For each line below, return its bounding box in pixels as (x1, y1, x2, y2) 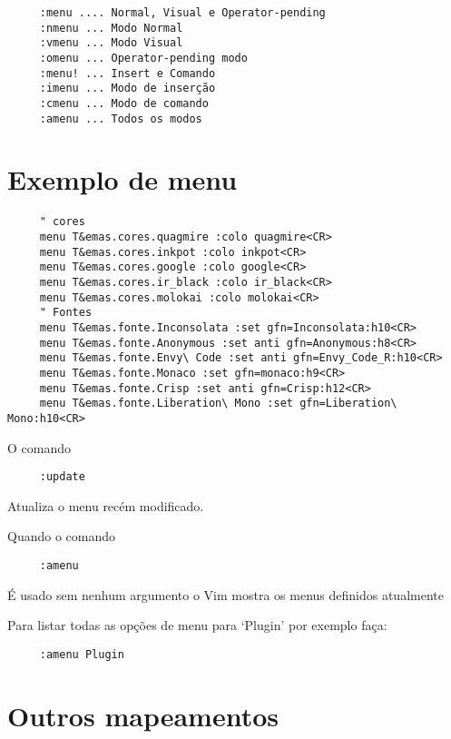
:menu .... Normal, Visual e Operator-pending (39, 6, 326, 19)
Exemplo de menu (7, 161, 238, 198)
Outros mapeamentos (7, 696, 279, 734)
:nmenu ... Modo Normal (39, 21, 183, 34)
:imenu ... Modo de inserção (39, 82, 216, 95)
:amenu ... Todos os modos (39, 112, 202, 125)
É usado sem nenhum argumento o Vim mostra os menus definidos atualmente (7, 585, 444, 604)
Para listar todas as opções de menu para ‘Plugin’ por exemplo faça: (7, 616, 387, 635)
